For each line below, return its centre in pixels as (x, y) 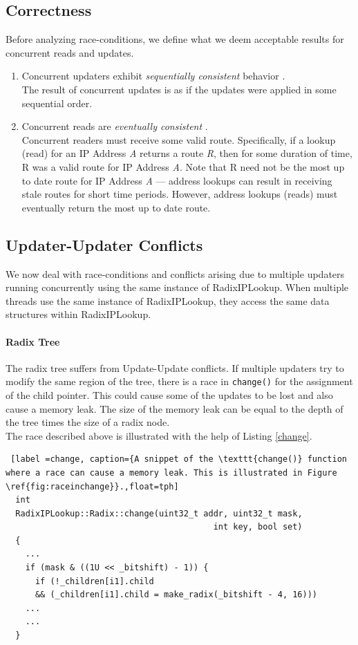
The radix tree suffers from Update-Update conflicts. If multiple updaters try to (175, 367)
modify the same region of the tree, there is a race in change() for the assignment (179, 381)
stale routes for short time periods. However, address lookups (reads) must (180, 194)
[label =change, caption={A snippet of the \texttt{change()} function (179, 459)
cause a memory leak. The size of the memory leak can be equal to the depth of (175, 408)
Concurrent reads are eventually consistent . (115, 126)
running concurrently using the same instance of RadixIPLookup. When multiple (177, 287)
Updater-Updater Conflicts (104, 244)
